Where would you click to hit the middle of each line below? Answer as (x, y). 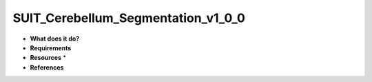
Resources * (48, 58)
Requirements (51, 48)
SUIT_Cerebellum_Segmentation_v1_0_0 (129, 18)
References (47, 67)
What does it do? (55, 39)
